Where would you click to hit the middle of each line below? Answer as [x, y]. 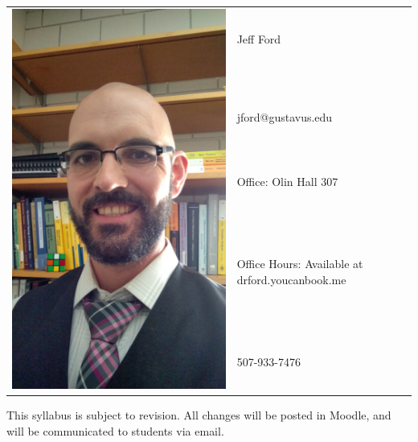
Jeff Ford [259, 38]
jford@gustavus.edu [285, 117]
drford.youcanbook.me [291, 279]
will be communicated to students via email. [115, 430]
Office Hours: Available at [300, 263]
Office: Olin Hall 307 [287, 182]
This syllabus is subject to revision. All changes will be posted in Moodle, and [199, 415]
